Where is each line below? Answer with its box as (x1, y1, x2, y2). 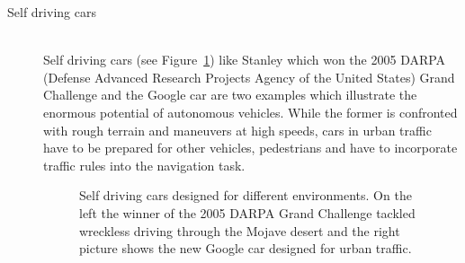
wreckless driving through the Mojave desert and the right (79, 221, 400, 240)
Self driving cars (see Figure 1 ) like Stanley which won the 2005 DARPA (43, 50, 446, 69)
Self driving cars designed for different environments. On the (79, 186, 412, 205)
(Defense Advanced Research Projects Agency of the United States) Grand (43, 67, 455, 86)
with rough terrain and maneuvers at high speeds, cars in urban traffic (43, 120, 432, 139)
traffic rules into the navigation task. (43, 155, 246, 174)
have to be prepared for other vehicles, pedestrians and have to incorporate (43, 138, 458, 157)
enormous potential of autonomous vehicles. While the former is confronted (43, 102, 458, 121)
